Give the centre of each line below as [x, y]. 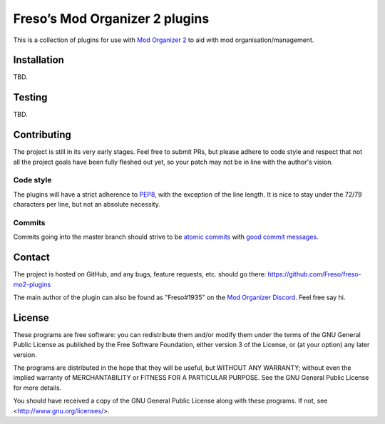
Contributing [42, 135]
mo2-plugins [32, 284]
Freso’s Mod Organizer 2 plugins [111, 19]
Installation [38, 60]
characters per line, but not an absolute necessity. [87, 205]
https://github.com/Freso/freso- [314, 274]
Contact [31, 258]
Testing [30, 97]
